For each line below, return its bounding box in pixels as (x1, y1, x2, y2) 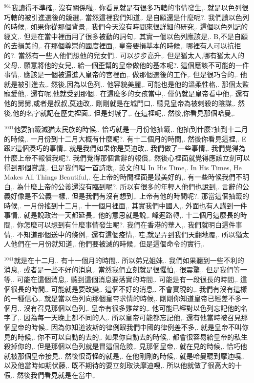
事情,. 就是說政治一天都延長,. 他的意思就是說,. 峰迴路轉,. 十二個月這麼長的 (4, 210, 240, 220)
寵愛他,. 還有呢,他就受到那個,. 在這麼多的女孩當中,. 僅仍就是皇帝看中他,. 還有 (4, 88, 249, 99)
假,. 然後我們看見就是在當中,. (4, 369, 96, 380)
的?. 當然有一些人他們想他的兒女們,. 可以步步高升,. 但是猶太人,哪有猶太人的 (4, 50, 244, 60)
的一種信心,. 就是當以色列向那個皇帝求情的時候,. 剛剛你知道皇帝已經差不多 (4, 293, 242, 303)
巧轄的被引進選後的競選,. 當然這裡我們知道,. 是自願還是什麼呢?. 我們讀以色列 (4, 12, 250, 22)
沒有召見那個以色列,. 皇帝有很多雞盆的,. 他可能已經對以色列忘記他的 (23, 302, 241, 313)
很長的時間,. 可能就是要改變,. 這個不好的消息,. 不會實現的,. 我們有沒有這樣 (10, 283, 247, 294)
